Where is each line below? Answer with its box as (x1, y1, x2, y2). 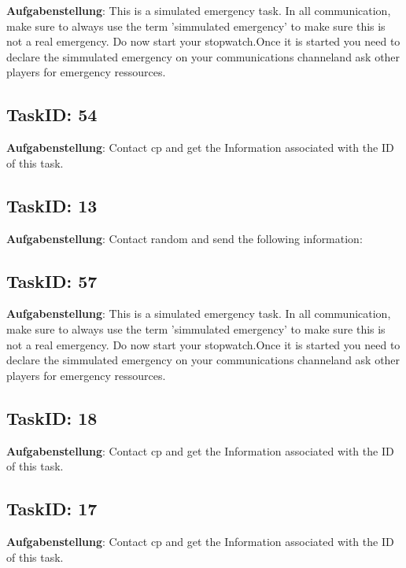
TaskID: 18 (6, 405, 98, 430)
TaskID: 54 (6, 102, 98, 127)
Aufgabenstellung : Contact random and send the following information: (6, 230, 363, 246)
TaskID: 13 (6, 193, 98, 217)
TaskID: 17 (6, 496, 98, 521)
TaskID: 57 (6, 268, 98, 293)
